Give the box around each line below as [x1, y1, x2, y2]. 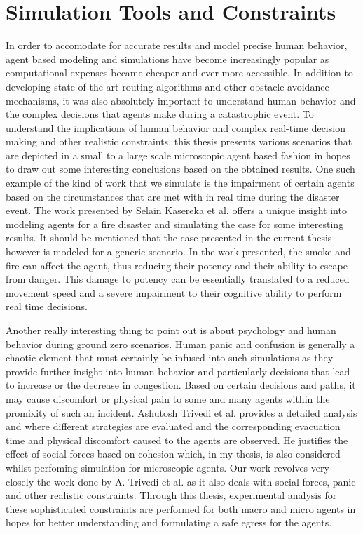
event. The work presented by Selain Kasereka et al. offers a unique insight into [6, 203, 347, 218]
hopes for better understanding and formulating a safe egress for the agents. [6, 515, 332, 530]
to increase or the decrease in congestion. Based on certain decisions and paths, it [6, 378, 356, 392]
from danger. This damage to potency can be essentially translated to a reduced [6, 272, 350, 286]
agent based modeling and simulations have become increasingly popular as [6, 51, 329, 66]
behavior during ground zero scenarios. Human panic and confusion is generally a [6, 336, 355, 351]
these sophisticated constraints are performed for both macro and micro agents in [6, 501, 356, 516]
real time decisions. [6, 299, 88, 314]
